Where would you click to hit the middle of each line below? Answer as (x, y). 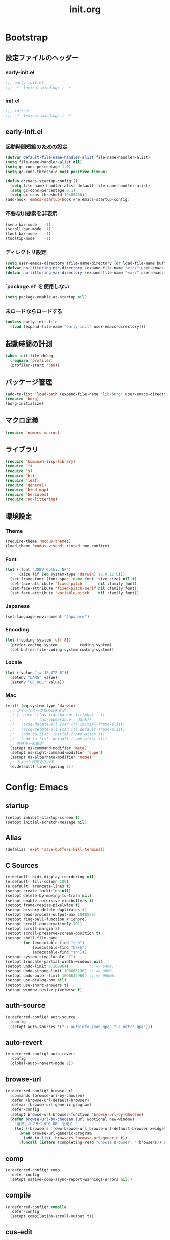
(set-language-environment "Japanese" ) (47, 616)
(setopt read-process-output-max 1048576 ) (51, 915)
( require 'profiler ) (31, 360)
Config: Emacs (37, 787)
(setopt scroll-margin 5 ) (32, 929)
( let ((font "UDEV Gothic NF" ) (38, 570)
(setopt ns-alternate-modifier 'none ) (51, 757)
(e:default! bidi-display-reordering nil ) (51, 877)
